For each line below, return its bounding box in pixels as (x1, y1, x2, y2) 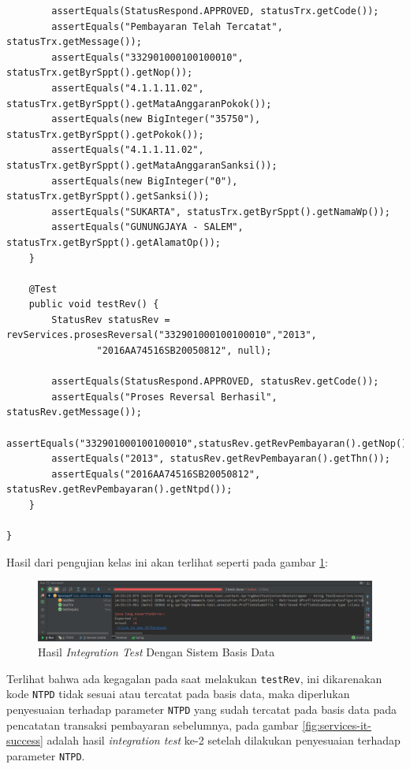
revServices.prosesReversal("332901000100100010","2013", (6, 329, 317, 341)
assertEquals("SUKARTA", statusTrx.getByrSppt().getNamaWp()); (51, 206, 390, 217)
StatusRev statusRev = (51, 314, 170, 325)
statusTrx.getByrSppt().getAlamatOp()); (6, 236, 222, 248)
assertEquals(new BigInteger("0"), (51, 175, 238, 187)
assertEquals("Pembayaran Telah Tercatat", (51, 20, 283, 32)
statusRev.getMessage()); (6, 407, 142, 418)
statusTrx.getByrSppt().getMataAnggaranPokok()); (6, 98, 272, 110)
